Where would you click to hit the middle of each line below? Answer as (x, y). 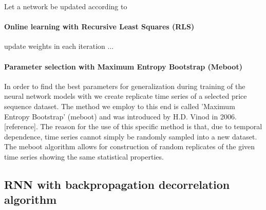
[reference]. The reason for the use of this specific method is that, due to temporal (133, 126)
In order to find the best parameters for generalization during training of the (125, 86)
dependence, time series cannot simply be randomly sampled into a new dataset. (131, 136)
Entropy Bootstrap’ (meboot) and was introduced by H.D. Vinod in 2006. (120, 116)
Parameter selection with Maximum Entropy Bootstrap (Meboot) (123, 66)
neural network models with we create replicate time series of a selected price (126, 96)
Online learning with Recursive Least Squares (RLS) (99, 27)
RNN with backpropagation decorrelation (117, 184)
